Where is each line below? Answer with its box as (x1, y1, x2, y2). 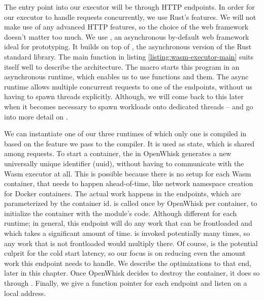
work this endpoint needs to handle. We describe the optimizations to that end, (4, 257, 251, 268)
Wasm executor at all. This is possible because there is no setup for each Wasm (4, 168, 251, 178)
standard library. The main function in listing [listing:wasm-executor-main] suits (4, 51, 254, 62)
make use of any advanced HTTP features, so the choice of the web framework (4, 21, 249, 32)
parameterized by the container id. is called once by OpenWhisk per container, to (4, 198, 257, 208)
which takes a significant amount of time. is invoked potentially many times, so (4, 228, 250, 238)
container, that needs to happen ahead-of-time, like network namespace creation (4, 178, 253, 189)
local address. (4, 287, 46, 298)
